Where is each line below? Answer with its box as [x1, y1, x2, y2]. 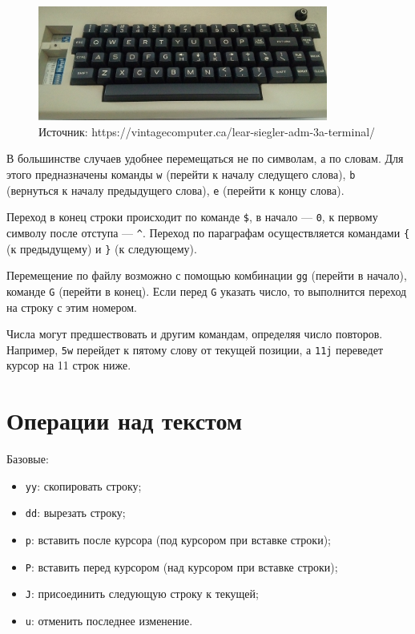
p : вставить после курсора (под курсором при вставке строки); [25, 531, 332, 548]
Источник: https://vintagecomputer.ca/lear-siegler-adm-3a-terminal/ [38, 123, 376, 139]
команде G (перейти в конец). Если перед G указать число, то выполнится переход [6, 282, 407, 299]
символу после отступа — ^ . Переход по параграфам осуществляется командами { [6, 224, 410, 240]
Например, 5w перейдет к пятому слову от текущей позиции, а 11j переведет [6, 341, 384, 357]
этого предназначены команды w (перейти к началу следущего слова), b [6, 165, 356, 182]
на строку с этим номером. [6, 298, 137, 315]
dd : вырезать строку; [25, 504, 126, 521]
